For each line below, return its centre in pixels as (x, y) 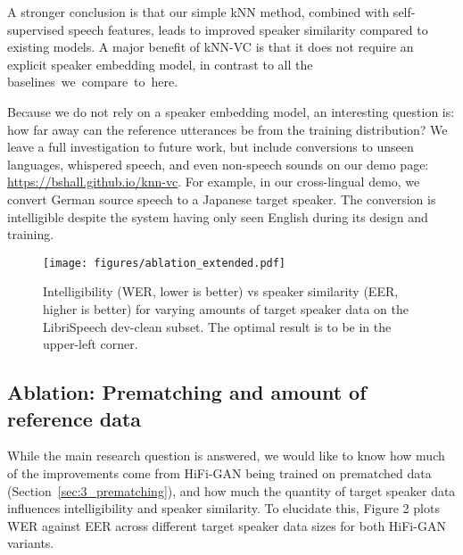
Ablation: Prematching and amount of (187, 392)
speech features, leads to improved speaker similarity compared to (248, 29)
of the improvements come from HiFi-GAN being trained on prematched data (219, 472)
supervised (36, 29)
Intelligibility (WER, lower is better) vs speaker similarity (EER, (221, 291)
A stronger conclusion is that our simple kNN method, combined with (198, 12)
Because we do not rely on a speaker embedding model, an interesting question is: (231, 111)
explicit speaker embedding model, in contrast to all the (160, 64)
